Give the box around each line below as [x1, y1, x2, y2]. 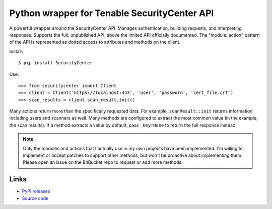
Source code [22, 195, 49, 201]
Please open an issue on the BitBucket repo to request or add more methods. [23, 159, 183, 165]
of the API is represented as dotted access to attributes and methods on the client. [9, 39, 181, 45]
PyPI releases [22, 188, 50, 194]
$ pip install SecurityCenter [18, 60, 93, 66]
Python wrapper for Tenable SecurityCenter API [9, 8, 214, 19]
